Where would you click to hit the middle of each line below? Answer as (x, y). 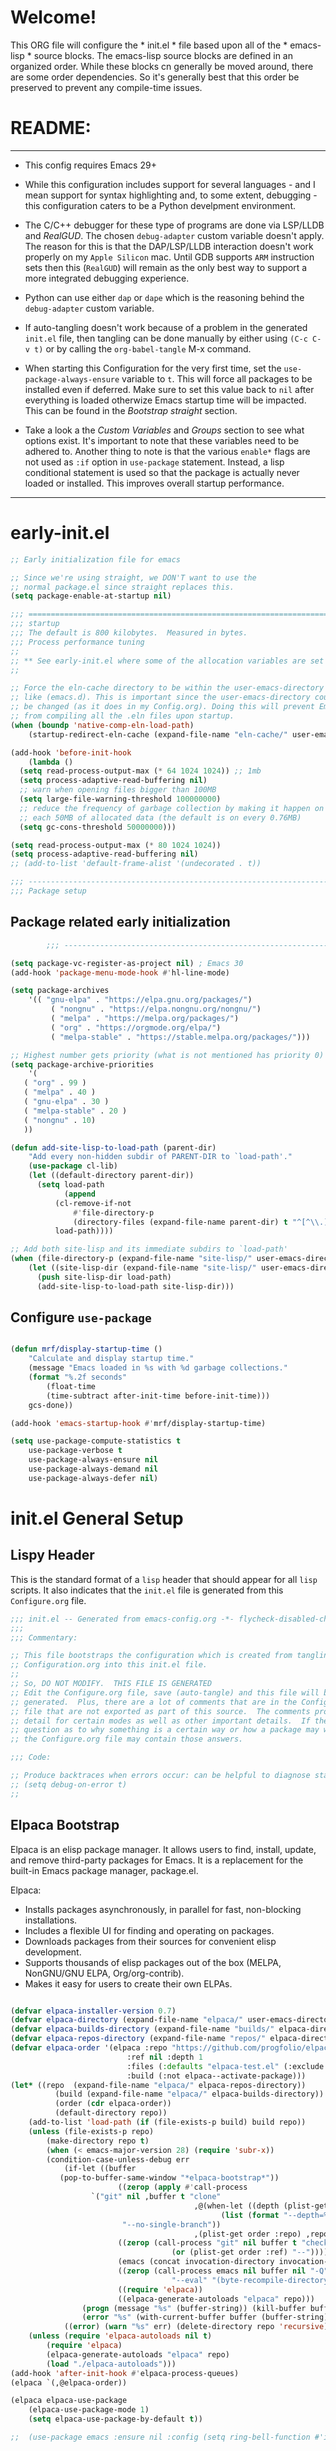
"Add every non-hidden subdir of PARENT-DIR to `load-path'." (160, 1157)
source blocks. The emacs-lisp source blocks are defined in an (163, 55)
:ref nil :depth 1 (164, 2057)
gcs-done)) (51, 1405)
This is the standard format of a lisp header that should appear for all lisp (164, 1579)
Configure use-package (81, 1317)
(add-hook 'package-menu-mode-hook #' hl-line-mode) (120, 972)
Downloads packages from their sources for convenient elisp (150, 1941)
